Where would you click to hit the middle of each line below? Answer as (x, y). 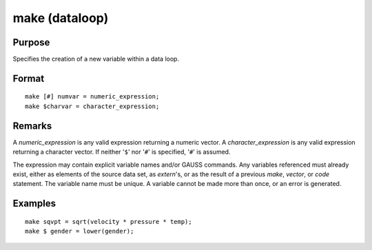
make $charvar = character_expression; (92, 106)
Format (29, 78)
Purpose (31, 42)
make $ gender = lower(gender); (80, 231)
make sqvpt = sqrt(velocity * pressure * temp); (108, 221)
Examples (34, 204)
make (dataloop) (61, 18)
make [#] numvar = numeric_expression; (92, 97)
